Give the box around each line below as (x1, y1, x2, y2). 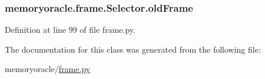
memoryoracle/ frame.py (5, 63, 91, 75)
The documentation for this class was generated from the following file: (5, 43, 261, 55)
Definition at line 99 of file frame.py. (5, 23, 135, 36)
